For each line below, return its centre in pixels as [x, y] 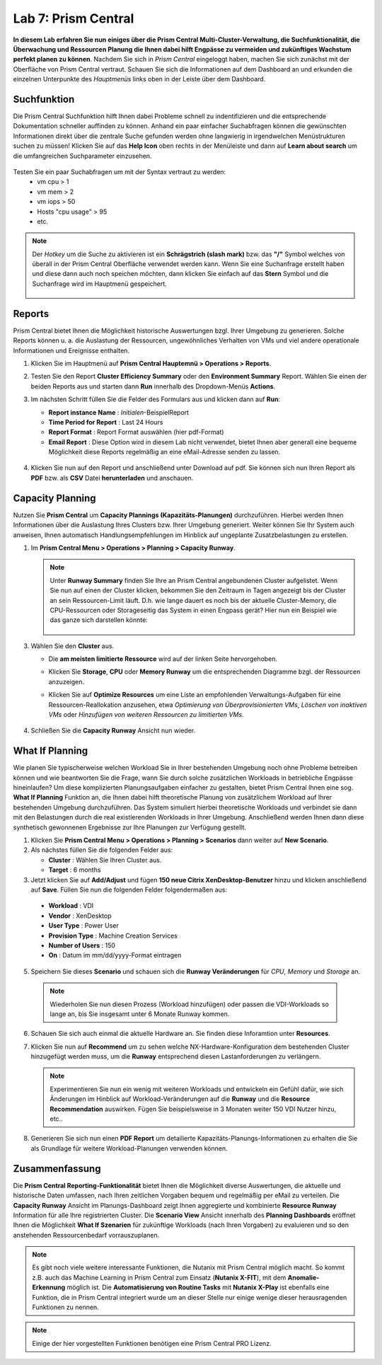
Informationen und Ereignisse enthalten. [71, 350]
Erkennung [49, 1287]
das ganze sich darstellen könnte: [99, 620]
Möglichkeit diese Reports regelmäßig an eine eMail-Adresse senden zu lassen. [164, 452]
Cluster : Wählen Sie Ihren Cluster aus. [105, 860]
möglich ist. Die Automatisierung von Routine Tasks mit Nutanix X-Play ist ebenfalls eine [198, 1287]
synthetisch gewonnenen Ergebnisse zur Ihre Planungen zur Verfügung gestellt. [130, 827]
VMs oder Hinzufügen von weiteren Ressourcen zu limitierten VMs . [146, 715]
